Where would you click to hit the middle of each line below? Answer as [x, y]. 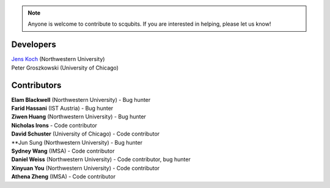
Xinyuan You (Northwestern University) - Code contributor [86, 168]
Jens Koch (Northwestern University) [58, 59]
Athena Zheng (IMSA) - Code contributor [64, 176]
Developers [34, 45]
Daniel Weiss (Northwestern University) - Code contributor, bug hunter [101, 159]
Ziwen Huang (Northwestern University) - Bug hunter [79, 117]
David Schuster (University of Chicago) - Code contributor [86, 134]
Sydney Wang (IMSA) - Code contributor [63, 151]
